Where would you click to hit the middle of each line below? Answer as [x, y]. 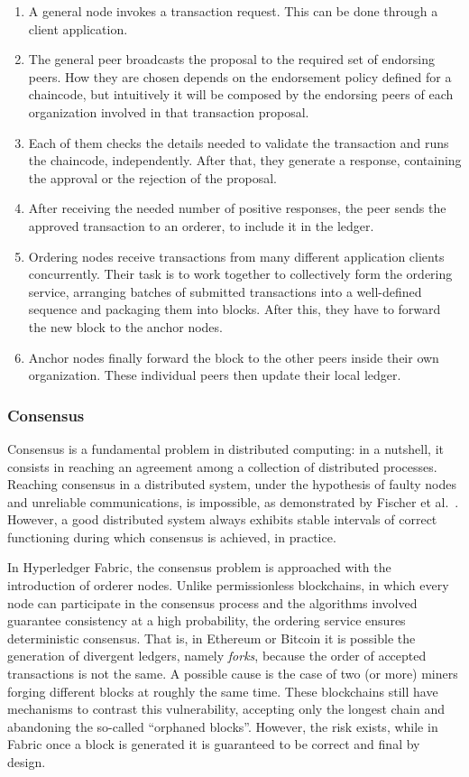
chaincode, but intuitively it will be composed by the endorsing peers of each [241, 94]
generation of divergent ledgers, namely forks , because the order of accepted [217, 656]
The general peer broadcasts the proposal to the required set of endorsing [232, 59]
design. [27, 762]
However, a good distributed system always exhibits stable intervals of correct [222, 519]
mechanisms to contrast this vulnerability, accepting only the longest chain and [226, 709]
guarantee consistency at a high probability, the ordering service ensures [207, 620]
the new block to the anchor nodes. [125, 326]
